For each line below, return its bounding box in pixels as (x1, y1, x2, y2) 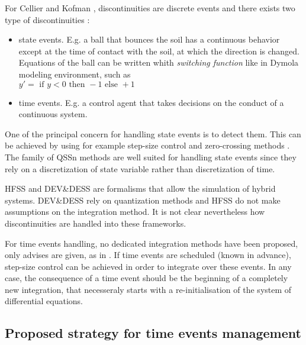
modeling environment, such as (18, 67, 131, 80)
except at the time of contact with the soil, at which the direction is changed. (18, 44, 300, 57)
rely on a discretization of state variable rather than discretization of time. (5, 162, 275, 175)
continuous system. (18, 108, 88, 120)
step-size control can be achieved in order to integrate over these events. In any (5, 260, 292, 272)
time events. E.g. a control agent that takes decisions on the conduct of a (18, 96, 284, 108)
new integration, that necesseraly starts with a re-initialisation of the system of (5, 283, 292, 295)
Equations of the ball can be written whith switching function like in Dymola (18, 56, 299, 69)
